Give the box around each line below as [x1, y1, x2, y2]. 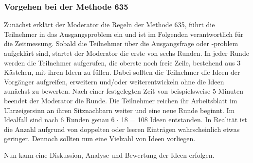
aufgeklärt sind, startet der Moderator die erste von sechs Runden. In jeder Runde [4, 48, 249, 58]
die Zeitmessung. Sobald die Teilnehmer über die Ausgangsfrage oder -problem [4, 38, 238, 49]
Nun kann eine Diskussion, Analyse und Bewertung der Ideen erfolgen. [4, 149, 215, 160]
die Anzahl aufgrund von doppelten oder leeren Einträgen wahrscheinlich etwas [4, 124, 240, 134]
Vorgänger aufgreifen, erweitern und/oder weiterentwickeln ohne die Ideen [4, 76, 224, 86]
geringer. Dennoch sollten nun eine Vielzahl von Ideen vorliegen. [4, 133, 196, 144]
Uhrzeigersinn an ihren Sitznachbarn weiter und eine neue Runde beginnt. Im [4, 105, 235, 115]
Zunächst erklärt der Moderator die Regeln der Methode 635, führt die [4, 19, 215, 30]
